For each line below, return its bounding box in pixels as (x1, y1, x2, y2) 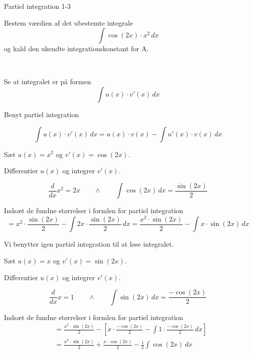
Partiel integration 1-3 (4, 1, 71, 11)
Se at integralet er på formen (4, 76, 91, 87)
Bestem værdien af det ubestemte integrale (4, 17, 133, 28)
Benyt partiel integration (4, 109, 79, 119)
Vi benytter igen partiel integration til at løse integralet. (4, 239, 174, 249)
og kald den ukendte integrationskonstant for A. (4, 43, 149, 54)
